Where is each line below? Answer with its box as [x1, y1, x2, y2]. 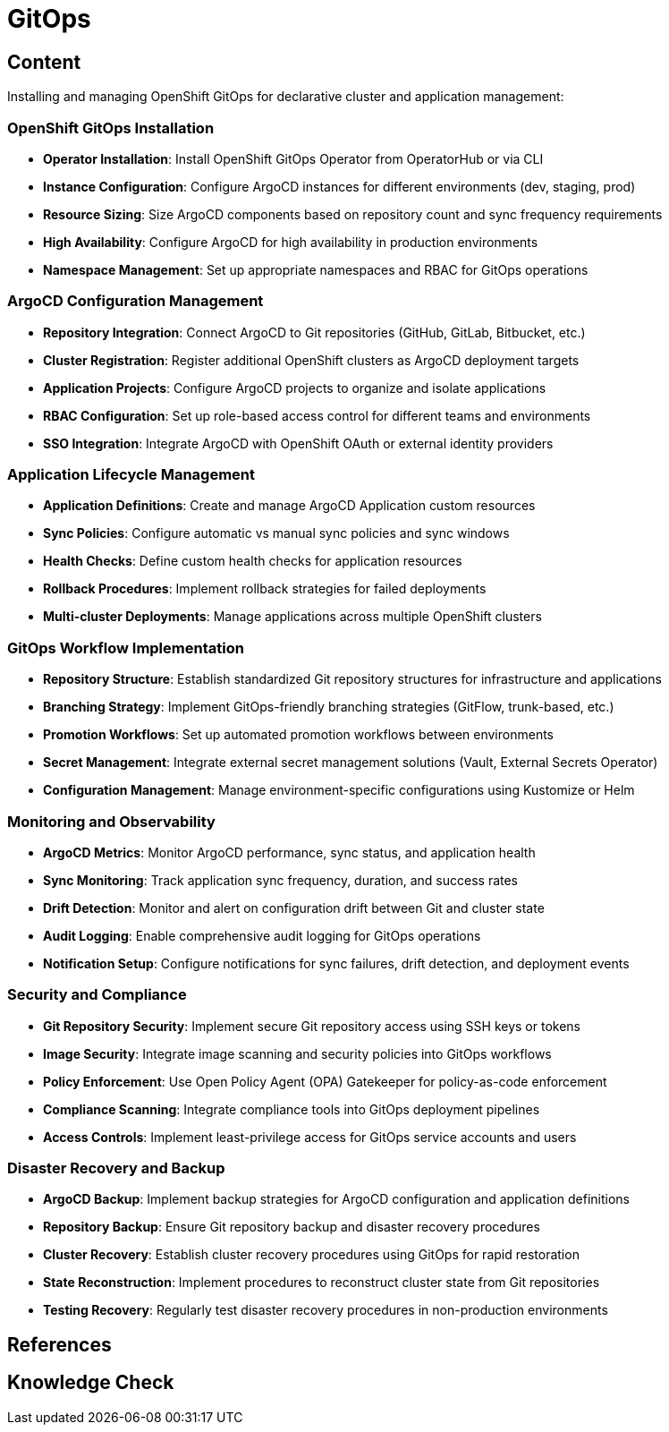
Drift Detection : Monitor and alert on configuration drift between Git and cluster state [43, 899, 545, 916]
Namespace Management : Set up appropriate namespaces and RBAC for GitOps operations [43, 261, 589, 277]
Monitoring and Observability [7, 812, 216, 831]
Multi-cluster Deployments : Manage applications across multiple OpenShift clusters [43, 609, 542, 625]
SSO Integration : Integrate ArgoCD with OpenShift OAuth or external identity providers [43, 435, 554, 451]
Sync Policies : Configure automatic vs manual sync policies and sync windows [43, 525, 510, 541]
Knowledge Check [7, 1371, 174, 1394]
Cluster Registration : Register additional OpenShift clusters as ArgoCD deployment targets [43, 352, 580, 368]
